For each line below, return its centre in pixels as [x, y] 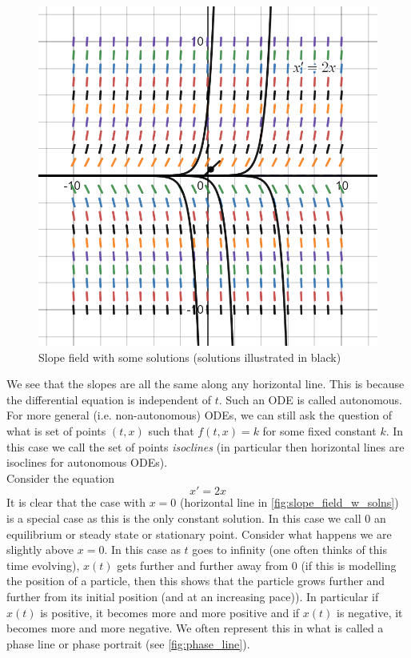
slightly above [40, 550]
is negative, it [370, 612]
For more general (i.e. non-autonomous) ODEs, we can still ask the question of [200, 415]
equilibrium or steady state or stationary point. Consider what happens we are [199, 534]
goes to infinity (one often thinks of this [289, 550]
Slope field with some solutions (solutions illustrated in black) [190, 357]
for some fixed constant [319, 430]
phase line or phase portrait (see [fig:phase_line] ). [128, 643]
